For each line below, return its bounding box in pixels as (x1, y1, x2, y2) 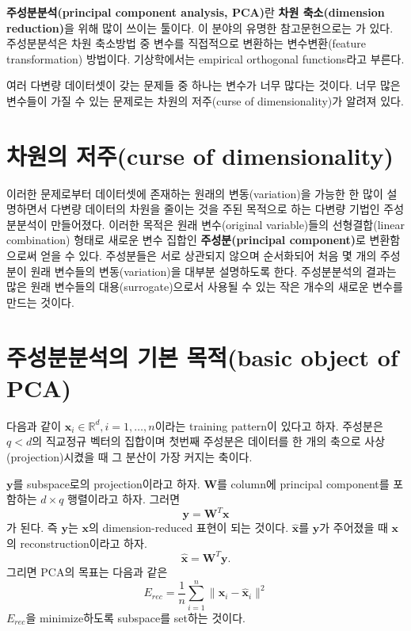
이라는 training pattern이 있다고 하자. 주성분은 (154, 417, 383, 434)
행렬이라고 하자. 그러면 (67, 491, 181, 507)
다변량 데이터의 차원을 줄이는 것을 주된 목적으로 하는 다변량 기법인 (51, 201, 380, 217)
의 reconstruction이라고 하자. (6, 534, 147, 551)
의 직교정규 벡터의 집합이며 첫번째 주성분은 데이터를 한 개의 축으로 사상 (32, 433, 386, 449)
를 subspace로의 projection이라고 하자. (13, 475, 200, 491)
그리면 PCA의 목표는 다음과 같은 (6, 563, 168, 579)
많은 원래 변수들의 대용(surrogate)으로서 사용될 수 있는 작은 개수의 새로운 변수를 (6, 278, 403, 295)
